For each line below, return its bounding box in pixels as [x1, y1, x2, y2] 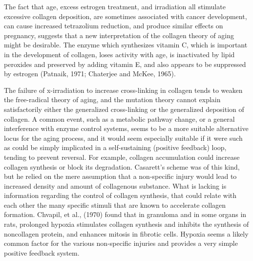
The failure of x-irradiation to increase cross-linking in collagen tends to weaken [4, 85, 243, 95]
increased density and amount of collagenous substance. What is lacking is [4, 180, 227, 191]
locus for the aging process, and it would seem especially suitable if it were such [4, 132, 243, 143]
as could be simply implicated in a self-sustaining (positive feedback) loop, [4, 142, 227, 152]
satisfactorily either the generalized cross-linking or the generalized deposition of [4, 104, 244, 114]
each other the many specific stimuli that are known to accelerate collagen [4, 199, 226, 210]
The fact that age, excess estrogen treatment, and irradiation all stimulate [4, 1, 226, 11]
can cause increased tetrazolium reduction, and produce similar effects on [4, 21, 223, 31]
